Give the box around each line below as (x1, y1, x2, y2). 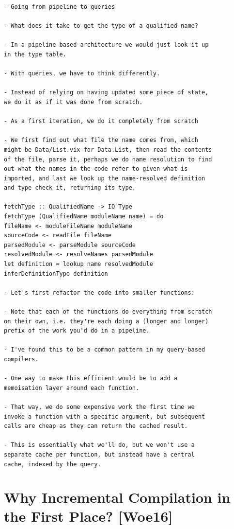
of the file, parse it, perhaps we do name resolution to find (4, 156, 212, 163)
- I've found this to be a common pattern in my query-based (4, 346, 205, 353)
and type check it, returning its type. (4, 184, 136, 192)
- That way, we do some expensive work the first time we (4, 403, 195, 410)
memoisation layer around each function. (4, 384, 140, 391)
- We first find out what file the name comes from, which (4, 137, 198, 144)
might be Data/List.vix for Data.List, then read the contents (4, 146, 212, 153)
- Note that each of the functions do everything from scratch (4, 308, 212, 315)
